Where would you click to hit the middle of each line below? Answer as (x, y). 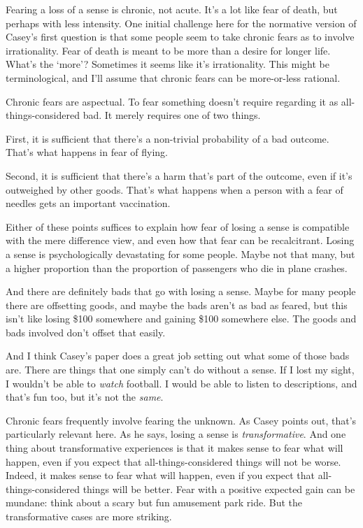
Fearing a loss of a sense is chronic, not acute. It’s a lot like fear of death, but (172, 9)
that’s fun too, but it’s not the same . (85, 397)
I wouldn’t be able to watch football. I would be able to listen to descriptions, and (181, 383)
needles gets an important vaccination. (88, 203)
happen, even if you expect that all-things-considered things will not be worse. (173, 461)
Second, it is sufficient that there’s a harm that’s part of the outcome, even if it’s (179, 175)
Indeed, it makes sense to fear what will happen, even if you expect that (161, 475)
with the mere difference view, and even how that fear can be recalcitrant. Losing (180, 240)
